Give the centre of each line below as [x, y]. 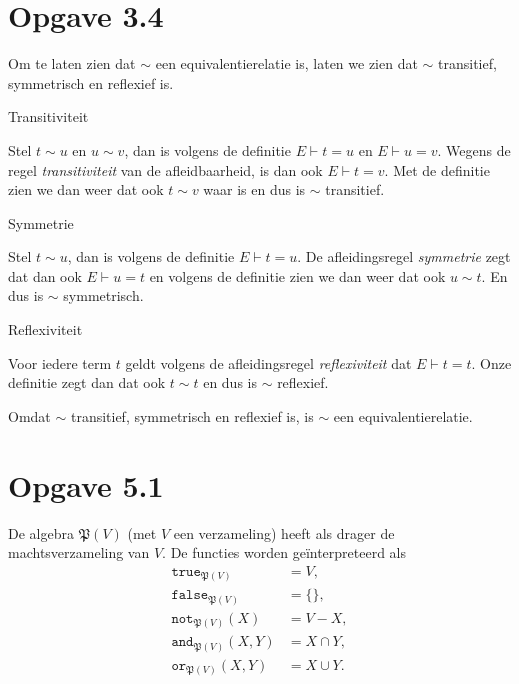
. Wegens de [474, 149]
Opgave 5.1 [86, 484]
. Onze [491, 362]
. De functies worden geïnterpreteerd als [284, 552]
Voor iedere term [60, 362]
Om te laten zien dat [72, 63]
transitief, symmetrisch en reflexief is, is [192, 415]
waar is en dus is [254, 189]
